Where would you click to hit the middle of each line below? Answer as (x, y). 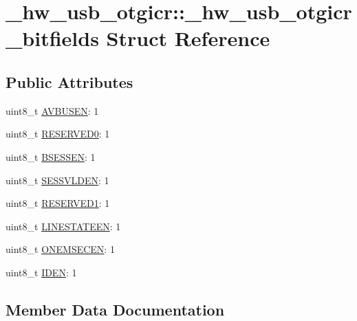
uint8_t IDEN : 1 (41, 272)
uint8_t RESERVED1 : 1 (58, 203)
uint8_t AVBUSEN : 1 (52, 110)
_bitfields (52, 38)
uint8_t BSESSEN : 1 (51, 156)
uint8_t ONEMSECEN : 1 (60, 249)
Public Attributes (69, 81)
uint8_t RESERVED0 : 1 (58, 134)
